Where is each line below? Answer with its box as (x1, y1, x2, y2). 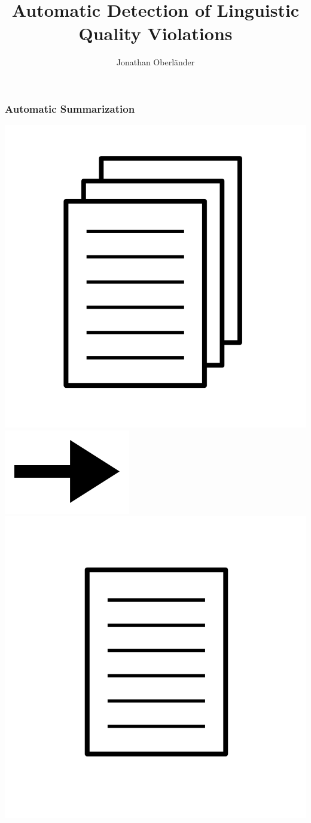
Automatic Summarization (5, 101, 135, 116)
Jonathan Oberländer (116, 56, 195, 68)
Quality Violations (78, 21, 233, 46)
